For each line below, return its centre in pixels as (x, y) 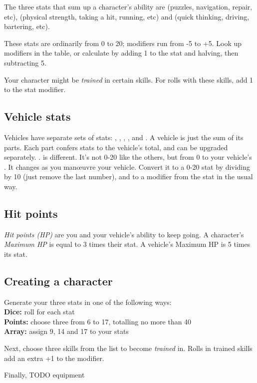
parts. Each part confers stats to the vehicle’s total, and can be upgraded (116, 147)
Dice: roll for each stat (39, 312)
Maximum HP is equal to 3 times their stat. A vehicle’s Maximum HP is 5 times (127, 244)
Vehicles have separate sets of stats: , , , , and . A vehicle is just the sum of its (124, 137)
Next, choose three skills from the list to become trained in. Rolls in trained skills (128, 348)
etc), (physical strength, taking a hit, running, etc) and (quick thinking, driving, (127, 16)
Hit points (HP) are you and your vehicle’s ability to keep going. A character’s (124, 234)
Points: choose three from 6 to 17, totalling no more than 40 (98, 321)
